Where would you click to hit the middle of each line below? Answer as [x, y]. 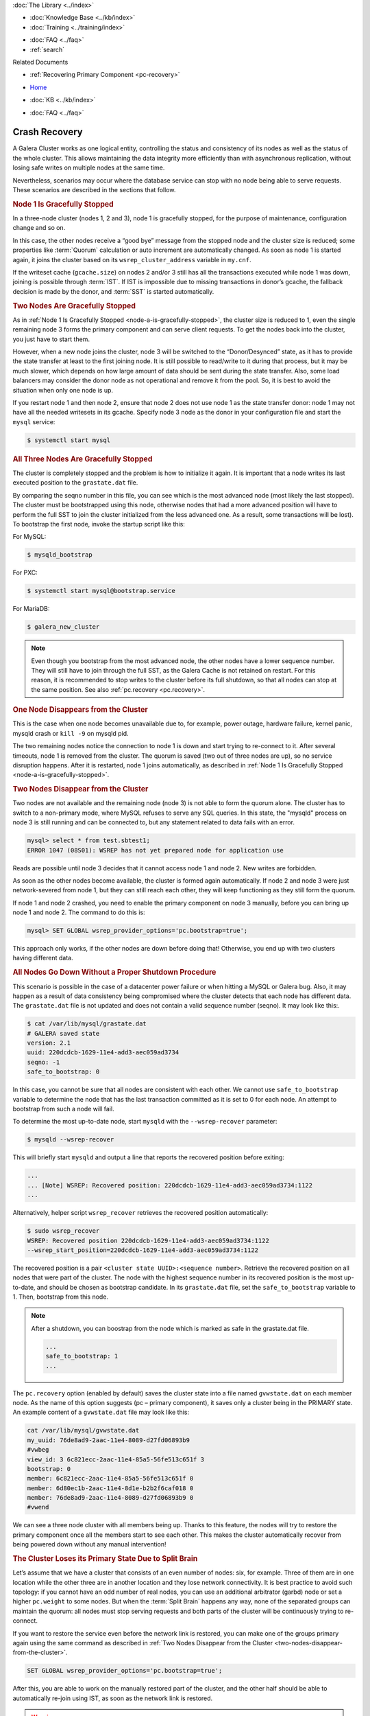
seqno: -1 [44, 1062]
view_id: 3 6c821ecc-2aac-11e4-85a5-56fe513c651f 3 [116, 1459]
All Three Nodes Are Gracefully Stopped [83, 459]
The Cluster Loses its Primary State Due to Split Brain [105, 1559]
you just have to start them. [51, 339]
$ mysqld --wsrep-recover [71, 1140]
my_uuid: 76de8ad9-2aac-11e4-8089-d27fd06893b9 [108, 1440]
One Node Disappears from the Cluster [80, 710]
